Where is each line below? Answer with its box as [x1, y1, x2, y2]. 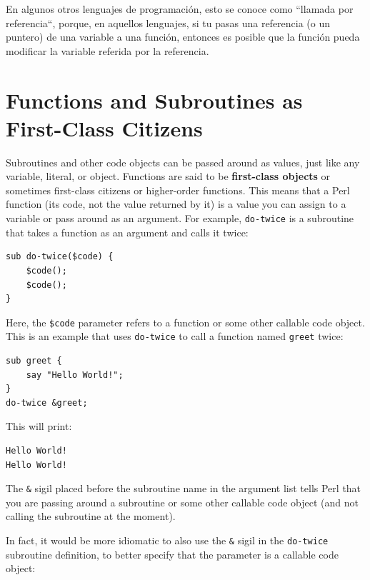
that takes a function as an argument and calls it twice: [6, 224, 249, 239]
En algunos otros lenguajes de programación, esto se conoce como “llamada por [6, 1, 354, 16]
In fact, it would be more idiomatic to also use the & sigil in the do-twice [6, 533, 329, 547]
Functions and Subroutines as [6, 85, 303, 114]
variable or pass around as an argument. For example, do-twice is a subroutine [6, 211, 354, 226]
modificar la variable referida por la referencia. [6, 43, 209, 58]
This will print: [6, 419, 72, 434]
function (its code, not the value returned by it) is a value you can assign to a [6, 196, 346, 211]
